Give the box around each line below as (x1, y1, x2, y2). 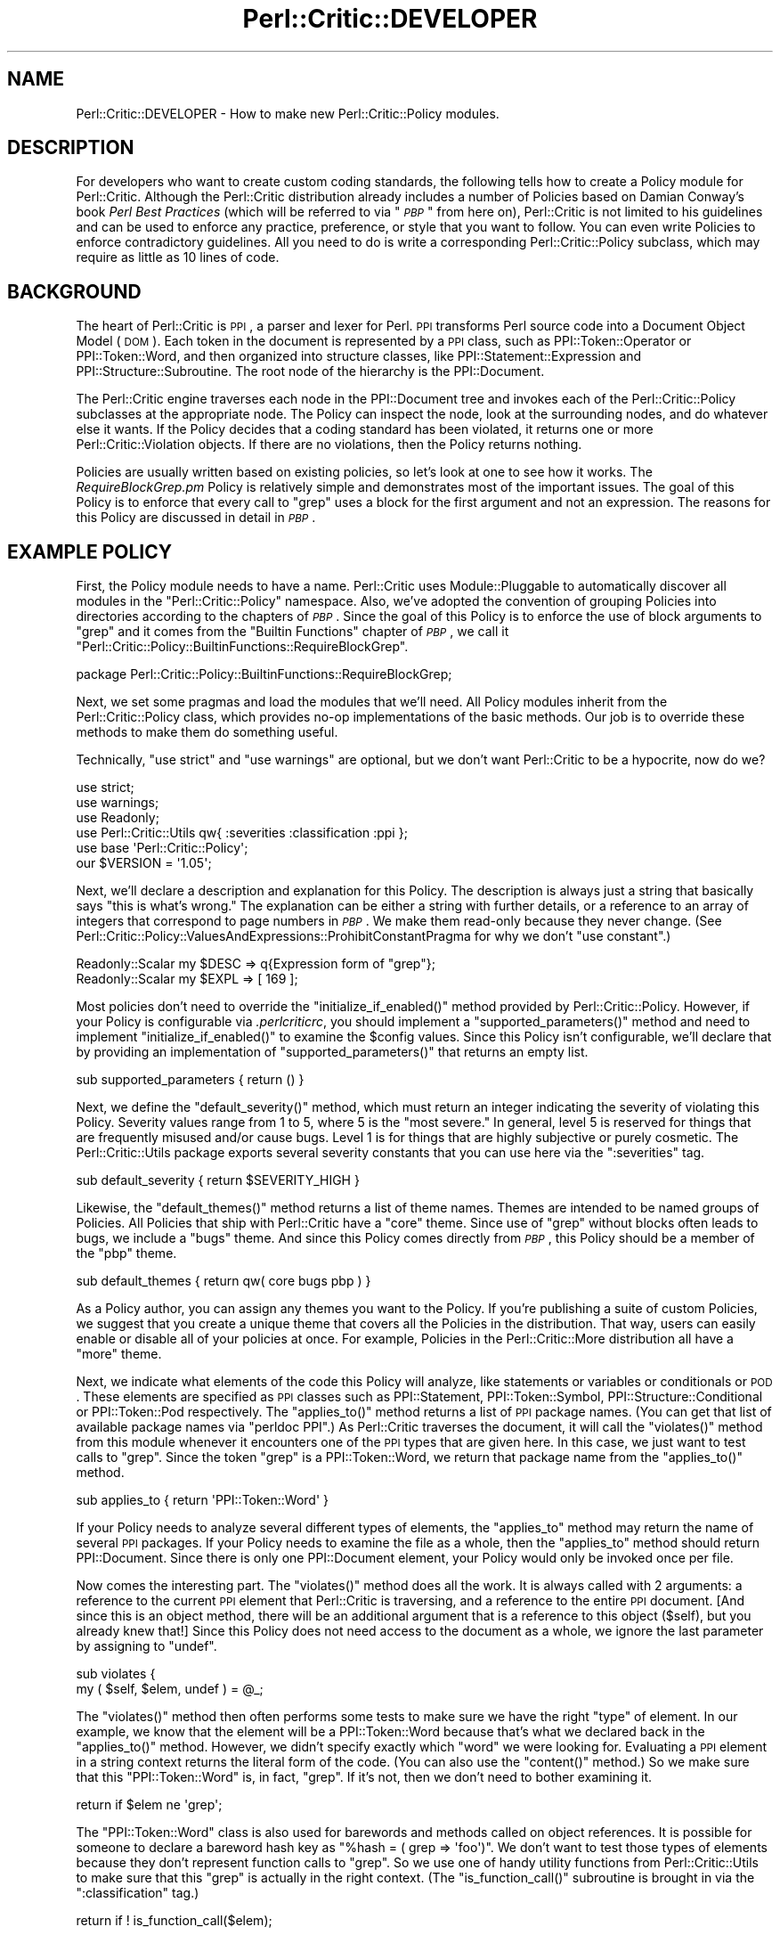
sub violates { (76, 1666, 156, 1682)
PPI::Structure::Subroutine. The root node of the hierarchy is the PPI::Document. (76, 363, 545, 380)
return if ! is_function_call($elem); (76, 1913, 272, 1929)
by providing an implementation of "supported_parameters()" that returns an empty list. (76, 1044, 589, 1060)
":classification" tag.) (76, 1885, 199, 1901)
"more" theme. (76, 1346, 162, 1362)
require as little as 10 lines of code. (76, 249, 280, 265)
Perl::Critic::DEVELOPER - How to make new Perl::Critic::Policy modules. (76, 105, 500, 121)
